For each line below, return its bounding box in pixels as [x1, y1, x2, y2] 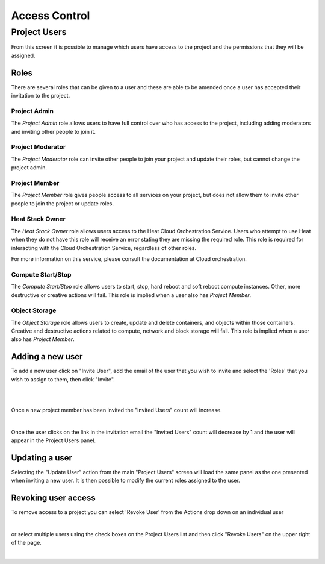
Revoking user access [11, 493, 96, 503]
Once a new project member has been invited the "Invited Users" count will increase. [11, 406, 222, 413]
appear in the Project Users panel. [11, 437, 96, 444]
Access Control [11, 9, 90, 22]
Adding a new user [11, 351, 83, 362]
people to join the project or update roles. [11, 199, 114, 207]
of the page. [11, 539, 42, 547]
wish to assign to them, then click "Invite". [11, 375, 116, 383]
